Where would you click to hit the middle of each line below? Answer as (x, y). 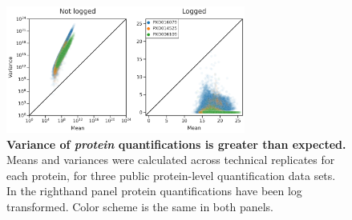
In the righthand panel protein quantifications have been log (154, 191)
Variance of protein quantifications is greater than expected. (176, 144)
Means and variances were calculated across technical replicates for (171, 160)
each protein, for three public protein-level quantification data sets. (171, 175)
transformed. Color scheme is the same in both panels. (140, 206)
